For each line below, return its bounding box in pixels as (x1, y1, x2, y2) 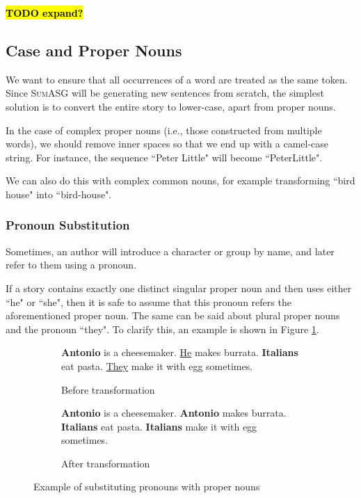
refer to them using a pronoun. (6, 257, 137, 272)
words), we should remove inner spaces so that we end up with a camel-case (6, 136, 329, 151)
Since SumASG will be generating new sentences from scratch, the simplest (6, 86, 324, 100)
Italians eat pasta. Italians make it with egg (61, 419, 257, 433)
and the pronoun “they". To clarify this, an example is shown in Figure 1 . (6, 321, 319, 336)
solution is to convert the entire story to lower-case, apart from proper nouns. (6, 99, 336, 113)
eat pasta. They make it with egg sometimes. (61, 358, 253, 373)
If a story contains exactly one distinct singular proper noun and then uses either (6, 280, 352, 295)
